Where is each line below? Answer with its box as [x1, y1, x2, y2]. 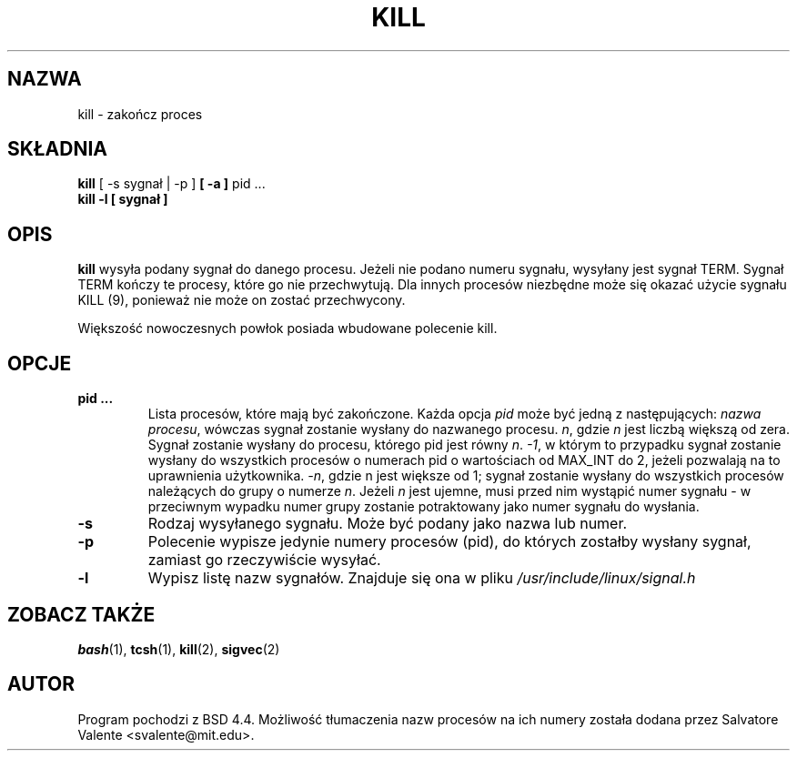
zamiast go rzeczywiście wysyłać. [147, 551, 381, 570]
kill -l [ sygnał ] [77, 191, 168, 207]
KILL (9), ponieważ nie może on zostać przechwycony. [77, 292, 406, 308]
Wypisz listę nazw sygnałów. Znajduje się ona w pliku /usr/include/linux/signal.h [147, 569, 696, 588]
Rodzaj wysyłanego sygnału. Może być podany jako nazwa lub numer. [147, 514, 628, 533]
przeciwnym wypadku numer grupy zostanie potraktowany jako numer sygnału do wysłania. [147, 499, 700, 515]
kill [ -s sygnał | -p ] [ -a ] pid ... [77, 176, 266, 192]
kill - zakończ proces [77, 106, 203, 122]
